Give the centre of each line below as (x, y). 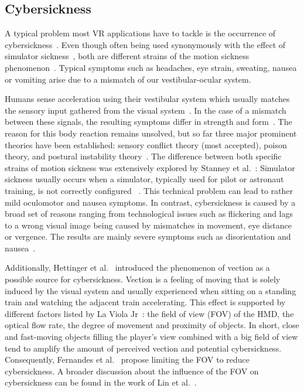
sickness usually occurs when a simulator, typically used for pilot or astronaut (144, 179)
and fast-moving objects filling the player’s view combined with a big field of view (151, 337)
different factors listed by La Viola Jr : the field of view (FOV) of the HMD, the (149, 313)
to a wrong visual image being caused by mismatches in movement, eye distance (148, 225)
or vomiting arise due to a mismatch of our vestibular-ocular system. (128, 79)
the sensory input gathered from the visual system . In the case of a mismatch (146, 110)
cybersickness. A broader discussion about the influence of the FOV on (132, 371)
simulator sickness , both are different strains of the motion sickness (127, 56)
